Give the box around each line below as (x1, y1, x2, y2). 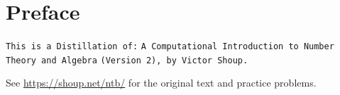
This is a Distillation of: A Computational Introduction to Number (6, 42, 334, 52)
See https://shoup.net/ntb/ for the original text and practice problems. (6, 75, 317, 90)
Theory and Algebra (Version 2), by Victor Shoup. (6, 55, 248, 65)
